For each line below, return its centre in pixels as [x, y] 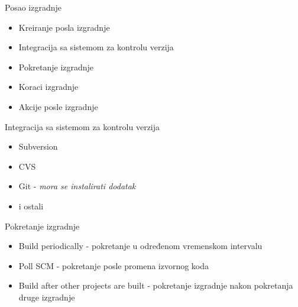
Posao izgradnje [33, 7]
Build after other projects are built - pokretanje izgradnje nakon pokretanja [156, 285]
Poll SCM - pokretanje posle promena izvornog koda [114, 265]
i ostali [31, 206]
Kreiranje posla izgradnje [64, 27]
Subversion [38, 146]
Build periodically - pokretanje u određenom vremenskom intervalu [140, 246]
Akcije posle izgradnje [58, 106]
